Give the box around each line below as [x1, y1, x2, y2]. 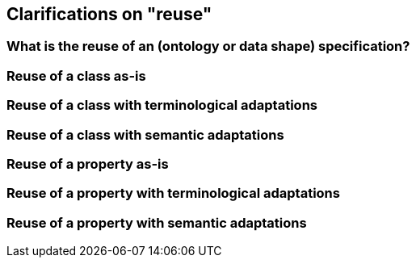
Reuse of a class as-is [6, 67, 146, 84]
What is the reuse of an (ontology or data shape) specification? [6, 38, 410, 55]
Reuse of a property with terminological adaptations [6, 185, 340, 202]
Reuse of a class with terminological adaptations [6, 97, 317, 114]
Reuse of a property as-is [6, 155, 169, 172]
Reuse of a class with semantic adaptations [6, 126, 284, 143]
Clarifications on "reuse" [6, 4, 212, 24]
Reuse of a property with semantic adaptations [6, 214, 307, 231]
